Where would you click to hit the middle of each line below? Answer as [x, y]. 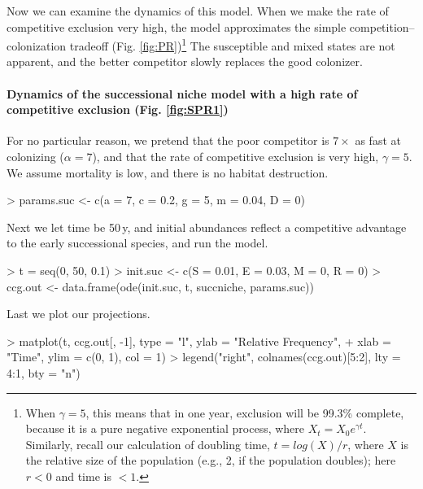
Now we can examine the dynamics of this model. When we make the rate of [198, 11]
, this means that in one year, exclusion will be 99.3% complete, [245, 412]
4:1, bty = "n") [44, 372]
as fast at [378, 140]
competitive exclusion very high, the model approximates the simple [177, 26]
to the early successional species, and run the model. [137, 243]
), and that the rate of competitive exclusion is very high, [235, 157]
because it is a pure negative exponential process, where [165, 428]
